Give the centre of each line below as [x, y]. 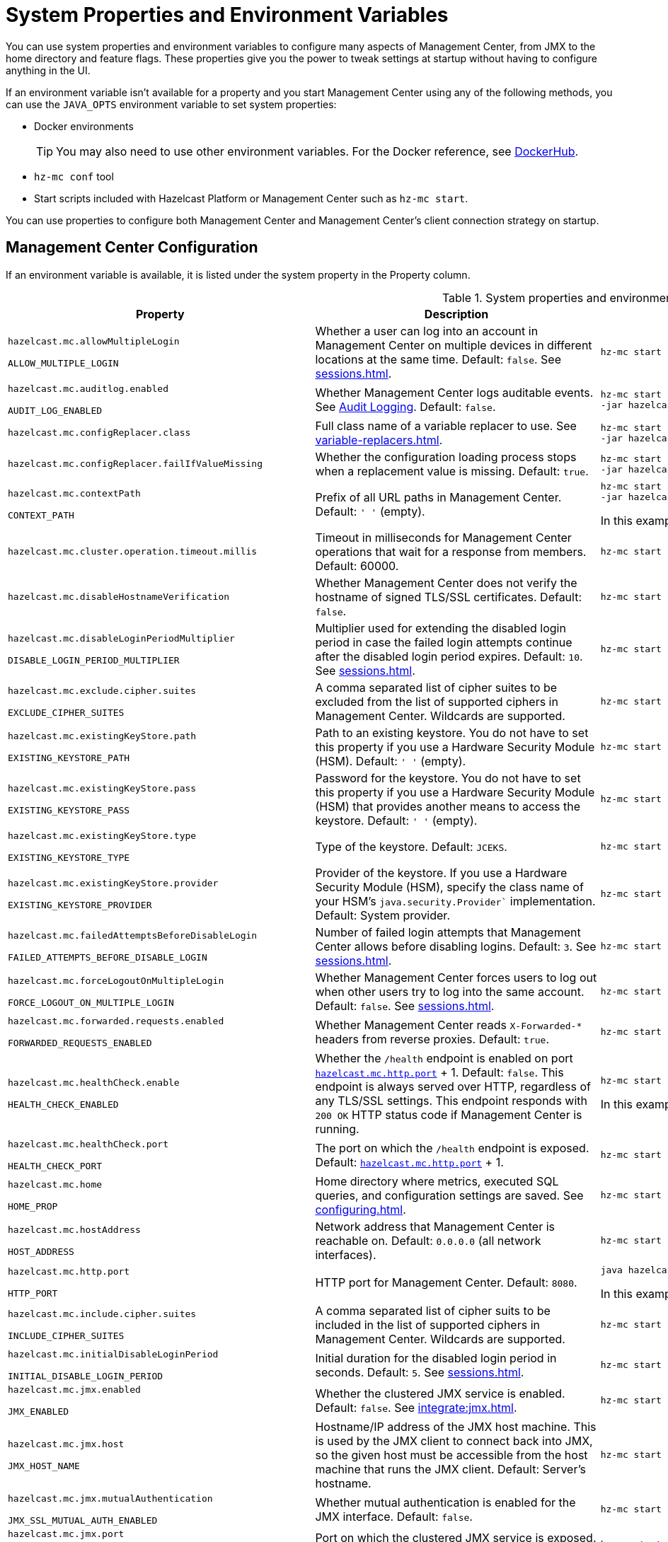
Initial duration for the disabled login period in [436, 1358]
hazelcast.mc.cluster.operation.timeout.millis [133, 552]
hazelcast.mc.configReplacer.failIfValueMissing [136, 464]
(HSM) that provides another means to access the [448, 806]
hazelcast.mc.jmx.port [66, 1534]
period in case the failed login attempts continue [444, 642]
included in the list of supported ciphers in [427, 1324]
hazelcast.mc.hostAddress [74, 1229]
